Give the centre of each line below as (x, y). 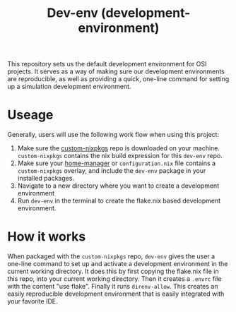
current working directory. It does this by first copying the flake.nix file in (113, 271)
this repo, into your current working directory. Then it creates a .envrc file (114, 279)
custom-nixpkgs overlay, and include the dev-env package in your (112, 171)
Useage (30, 115)
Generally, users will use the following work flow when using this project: (113, 135)
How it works (47, 237)
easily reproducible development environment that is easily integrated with (116, 294)
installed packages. (46, 179)
